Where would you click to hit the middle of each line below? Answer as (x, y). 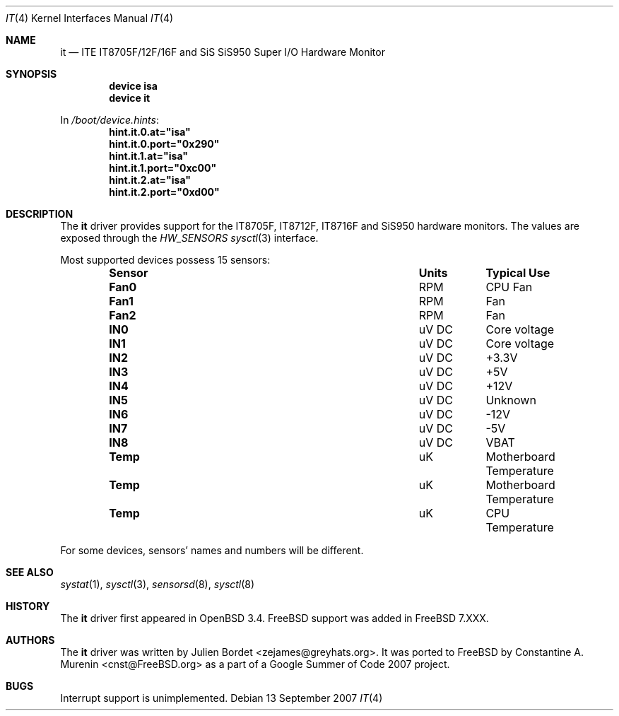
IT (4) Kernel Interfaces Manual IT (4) (90, 18)
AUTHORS (30, 640)
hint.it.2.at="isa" (150, 180)
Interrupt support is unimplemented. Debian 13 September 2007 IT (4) (222, 698)
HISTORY (28, 606)
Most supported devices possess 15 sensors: (165, 260)
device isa (133, 86)
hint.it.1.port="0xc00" (163, 168)
